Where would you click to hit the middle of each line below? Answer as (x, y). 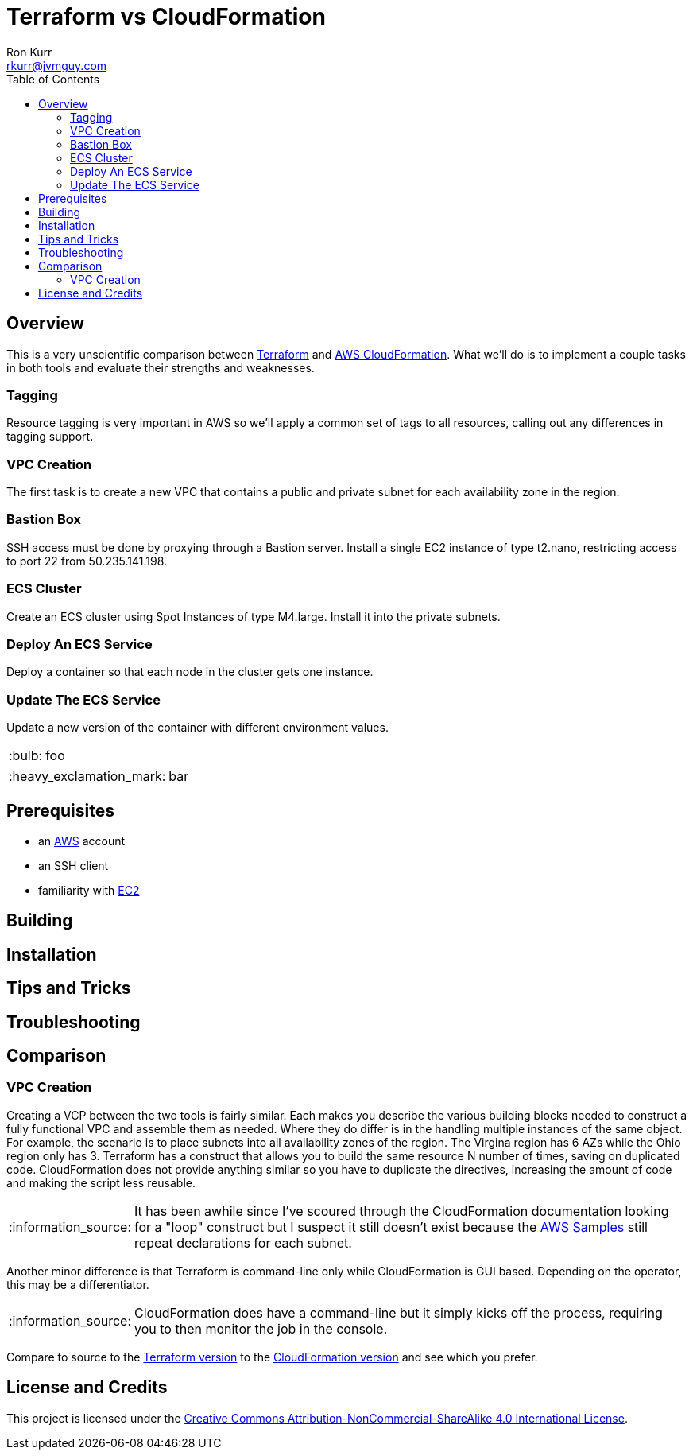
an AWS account (82, 841)
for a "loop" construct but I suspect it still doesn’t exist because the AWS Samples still (391, 1227)
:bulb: (26, 756)
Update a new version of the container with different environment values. (197, 728)
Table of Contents (53, 79)
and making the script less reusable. (101, 1182)
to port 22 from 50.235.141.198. (87, 561)
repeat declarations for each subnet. (243, 1242)
